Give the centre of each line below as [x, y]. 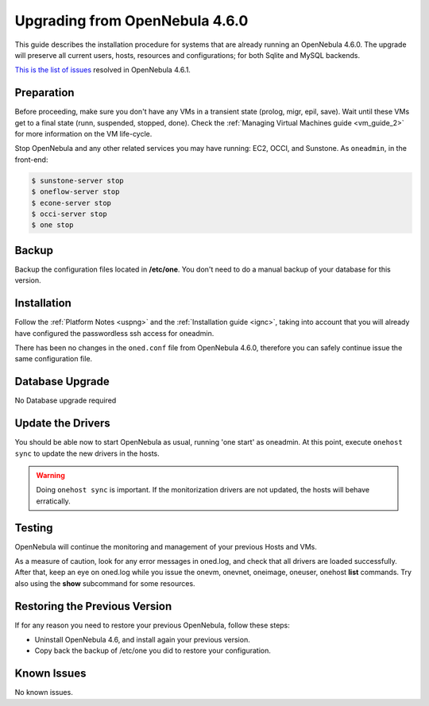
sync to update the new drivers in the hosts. [87, 453]
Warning [50, 475]
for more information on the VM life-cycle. [83, 134]
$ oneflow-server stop [75, 192]
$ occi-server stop [69, 214]
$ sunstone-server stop [78, 180]
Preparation [44, 93]
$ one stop [52, 225]
